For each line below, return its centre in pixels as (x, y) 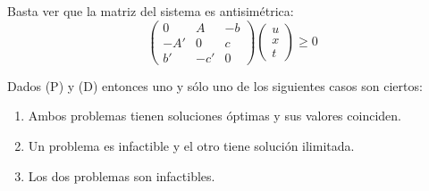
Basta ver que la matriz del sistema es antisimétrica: (151, 11)
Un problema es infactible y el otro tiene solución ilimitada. (191, 145)
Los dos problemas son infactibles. (122, 175)
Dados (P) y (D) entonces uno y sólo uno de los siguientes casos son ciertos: (215, 85)
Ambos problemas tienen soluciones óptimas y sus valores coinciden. (214, 116)
